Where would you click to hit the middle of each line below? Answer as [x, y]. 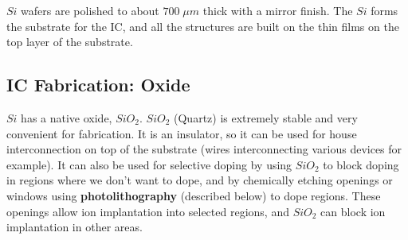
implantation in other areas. [75, 227]
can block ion [353, 211]
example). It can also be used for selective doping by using [149, 164]
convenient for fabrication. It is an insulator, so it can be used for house [182, 133]
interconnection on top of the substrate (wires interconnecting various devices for [204, 149]
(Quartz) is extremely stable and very [266, 117]
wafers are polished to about [90, 10]
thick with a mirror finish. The [278, 10]
